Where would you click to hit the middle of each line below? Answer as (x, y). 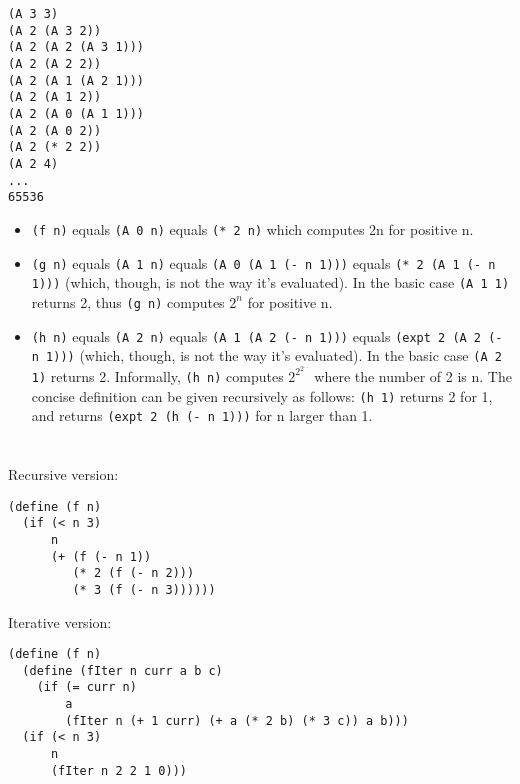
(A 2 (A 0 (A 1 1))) (76, 113)
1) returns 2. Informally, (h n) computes (157, 375)
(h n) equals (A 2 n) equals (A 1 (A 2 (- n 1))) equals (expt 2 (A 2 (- (267, 335)
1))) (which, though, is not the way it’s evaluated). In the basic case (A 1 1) (270, 282)
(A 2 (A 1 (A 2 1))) (76, 80)
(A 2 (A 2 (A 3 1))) (76, 47)
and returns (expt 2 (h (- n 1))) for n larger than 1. (202, 415)
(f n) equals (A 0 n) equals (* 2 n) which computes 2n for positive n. (252, 228)
